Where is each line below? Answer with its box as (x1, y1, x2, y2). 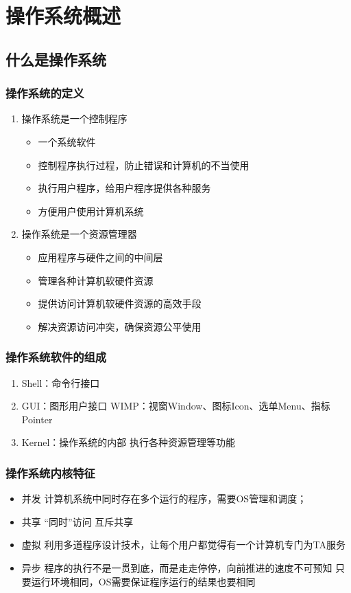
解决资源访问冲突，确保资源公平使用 (38, 319, 202, 333)
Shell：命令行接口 (21, 375, 100, 390)
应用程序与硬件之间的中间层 (38, 249, 163, 264)
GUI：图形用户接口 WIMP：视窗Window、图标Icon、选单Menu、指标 (21, 399, 330, 413)
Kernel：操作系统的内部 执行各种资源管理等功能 (21, 435, 235, 449)
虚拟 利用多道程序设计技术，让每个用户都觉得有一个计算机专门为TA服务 (21, 537, 346, 552)
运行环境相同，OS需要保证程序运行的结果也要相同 (31, 574, 256, 588)
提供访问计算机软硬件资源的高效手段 (38, 296, 202, 311)
